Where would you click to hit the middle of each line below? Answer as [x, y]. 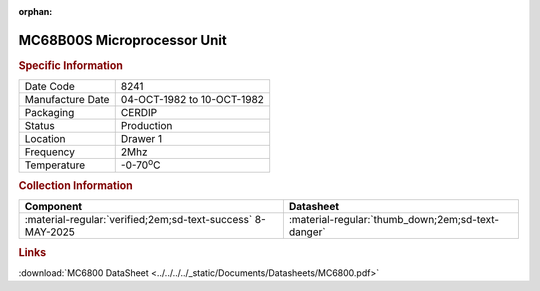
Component [53, 207]
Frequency [49, 152]
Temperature [55, 165]
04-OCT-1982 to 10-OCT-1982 [192, 100]
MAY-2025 [49, 232]
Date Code [49, 87]
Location [45, 139]
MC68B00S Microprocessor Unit [122, 40]
